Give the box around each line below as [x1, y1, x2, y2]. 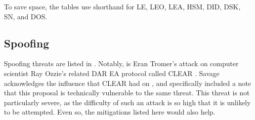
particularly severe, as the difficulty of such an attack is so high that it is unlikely [4, 97, 251, 107]
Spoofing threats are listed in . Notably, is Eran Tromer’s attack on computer [4, 58, 239, 69]
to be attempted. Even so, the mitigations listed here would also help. [4, 107, 215, 117]
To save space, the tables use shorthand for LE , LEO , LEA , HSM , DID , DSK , [4, 1, 241, 11]
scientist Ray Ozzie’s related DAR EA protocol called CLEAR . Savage [4, 68, 220, 78]
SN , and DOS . [4, 11, 47, 21]
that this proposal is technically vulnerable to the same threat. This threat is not [4, 87, 250, 98]
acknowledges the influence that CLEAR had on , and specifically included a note [4, 78, 252, 88]
